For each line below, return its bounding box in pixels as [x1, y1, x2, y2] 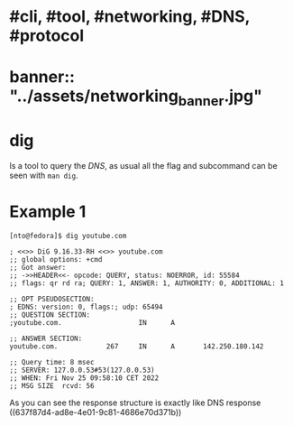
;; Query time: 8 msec [9, 357, 95, 366]
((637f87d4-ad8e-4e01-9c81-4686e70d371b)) [9, 406, 182, 417]
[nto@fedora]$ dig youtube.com [9, 231, 127, 240]
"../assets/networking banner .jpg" [9, 86, 263, 109]
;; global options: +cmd [9, 255, 103, 264]
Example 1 [9, 201, 87, 222]
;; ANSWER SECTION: [9, 334, 83, 343]
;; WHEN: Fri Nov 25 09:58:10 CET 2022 [9, 373, 160, 383]
